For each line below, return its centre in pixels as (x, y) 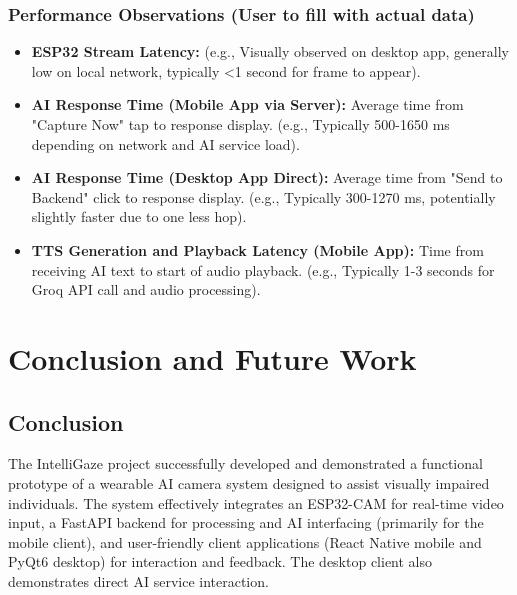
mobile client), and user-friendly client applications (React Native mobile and (245, 541)
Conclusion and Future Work (212, 357)
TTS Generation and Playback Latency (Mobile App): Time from (257, 249)
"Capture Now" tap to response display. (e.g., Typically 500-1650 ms (240, 124)
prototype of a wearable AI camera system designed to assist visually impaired (249, 482)
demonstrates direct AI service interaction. (138, 580)
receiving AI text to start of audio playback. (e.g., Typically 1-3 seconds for (263, 269)
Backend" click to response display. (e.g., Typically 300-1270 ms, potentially (263, 196)
